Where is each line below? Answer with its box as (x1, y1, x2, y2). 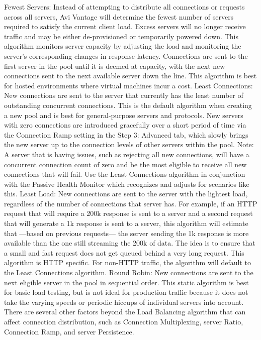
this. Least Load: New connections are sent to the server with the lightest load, (4, 188, 248, 199)
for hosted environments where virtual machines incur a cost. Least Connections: (4, 80, 253, 90)
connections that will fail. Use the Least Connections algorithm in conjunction (4, 169, 245, 179)
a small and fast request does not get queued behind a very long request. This (4, 247, 244, 258)
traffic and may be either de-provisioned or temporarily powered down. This (4, 31, 238, 41)
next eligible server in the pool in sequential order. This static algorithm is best (4, 277, 249, 287)
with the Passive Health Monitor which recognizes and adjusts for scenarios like (4, 178, 249, 189)
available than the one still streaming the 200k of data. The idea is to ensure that (4, 238, 255, 248)
